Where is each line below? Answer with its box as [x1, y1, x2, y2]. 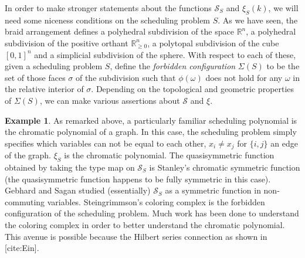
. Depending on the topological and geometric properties [91, 83, 294, 95]
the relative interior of [5, 83, 84, 95]
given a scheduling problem [5, 60, 103, 72]
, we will [268, 2, 299, 13]
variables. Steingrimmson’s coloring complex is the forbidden [47, 195, 265, 208]
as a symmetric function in [165, 184, 261, 196]
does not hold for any [205, 71, 283, 83]
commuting [5, 195, 45, 208]
